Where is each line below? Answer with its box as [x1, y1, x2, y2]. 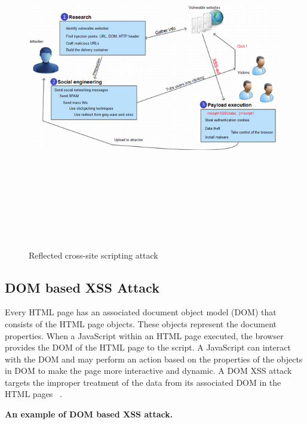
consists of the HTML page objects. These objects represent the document [5, 317, 277, 330]
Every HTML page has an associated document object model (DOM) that [5, 306, 277, 318]
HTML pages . [5, 388, 62, 400]
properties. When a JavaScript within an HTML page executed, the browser [5, 329, 284, 342]
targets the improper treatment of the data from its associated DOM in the [5, 376, 281, 388]
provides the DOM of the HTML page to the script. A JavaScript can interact [5, 341, 291, 354]
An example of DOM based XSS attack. [5, 408, 173, 420]
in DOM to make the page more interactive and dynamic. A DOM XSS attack [5, 364, 292, 377]
